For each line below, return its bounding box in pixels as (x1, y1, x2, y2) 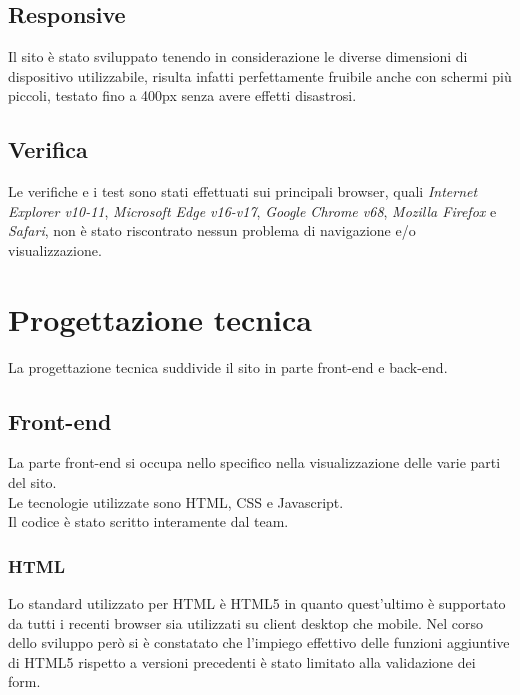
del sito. (8, 472, 57, 493)
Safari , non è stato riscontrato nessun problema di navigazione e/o (8, 220, 416, 241)
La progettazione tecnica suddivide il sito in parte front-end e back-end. (8, 356, 448, 377)
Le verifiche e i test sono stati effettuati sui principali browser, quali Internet (8, 181, 478, 202)
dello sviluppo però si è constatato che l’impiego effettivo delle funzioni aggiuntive (8, 632, 510, 653)
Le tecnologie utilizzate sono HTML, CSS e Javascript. (8, 491, 344, 512)
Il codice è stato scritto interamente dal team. (8, 511, 289, 532)
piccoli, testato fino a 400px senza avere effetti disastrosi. (8, 85, 357, 106)
